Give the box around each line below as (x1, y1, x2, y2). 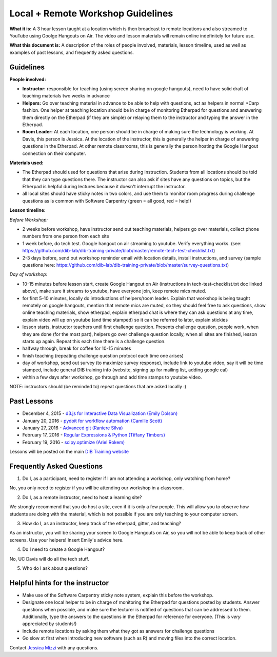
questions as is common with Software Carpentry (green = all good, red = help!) (22, 197, 192, 204)
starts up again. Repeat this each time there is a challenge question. (22, 338, 166, 344)
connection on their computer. (22, 150, 87, 156)
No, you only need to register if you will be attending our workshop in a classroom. (9, 485, 184, 491)
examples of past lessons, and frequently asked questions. (9, 49, 134, 55)
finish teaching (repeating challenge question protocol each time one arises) (22, 352, 184, 359)
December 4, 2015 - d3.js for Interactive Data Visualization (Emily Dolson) (22, 410, 178, 416)
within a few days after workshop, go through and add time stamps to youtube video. (22, 374, 202, 380)
